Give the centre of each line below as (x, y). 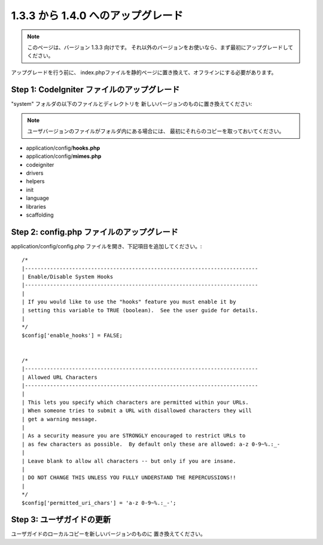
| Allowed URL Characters (60, 377)
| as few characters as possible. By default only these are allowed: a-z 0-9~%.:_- (151, 444)
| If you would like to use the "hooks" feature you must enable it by (129, 302)
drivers (35, 173)
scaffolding (40, 215)
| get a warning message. (60, 419)
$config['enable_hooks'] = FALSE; (72, 335)
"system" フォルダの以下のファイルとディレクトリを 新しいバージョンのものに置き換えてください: (132, 103)
